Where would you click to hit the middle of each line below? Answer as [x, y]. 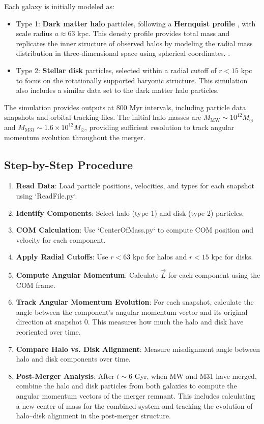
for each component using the [214, 275]
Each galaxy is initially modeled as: [59, 6]
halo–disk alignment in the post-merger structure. [93, 416]
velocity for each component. [61, 239]
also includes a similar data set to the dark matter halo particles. [118, 90]
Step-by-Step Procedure [69, 164]
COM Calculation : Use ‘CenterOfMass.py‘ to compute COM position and [135, 230]
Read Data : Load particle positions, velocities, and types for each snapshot [135, 186]
